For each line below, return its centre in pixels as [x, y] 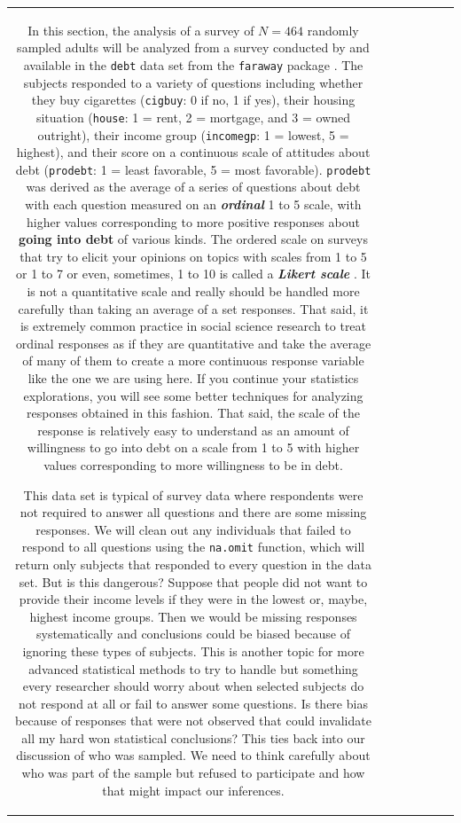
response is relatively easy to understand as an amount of [193, 430]
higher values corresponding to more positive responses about [193, 221]
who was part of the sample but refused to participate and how [193, 773]
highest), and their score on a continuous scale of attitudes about [193, 152]
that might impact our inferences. [193, 790]
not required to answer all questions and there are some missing [193, 512]
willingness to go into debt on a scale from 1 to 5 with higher [193, 447]
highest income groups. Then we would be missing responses [193, 616]
